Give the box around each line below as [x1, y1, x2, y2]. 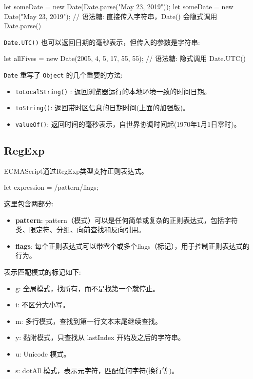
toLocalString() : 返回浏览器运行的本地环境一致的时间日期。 [15, 86, 211, 96]
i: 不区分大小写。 [15, 299, 70, 310]
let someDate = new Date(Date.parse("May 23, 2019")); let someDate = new [4, 1, 234, 11]
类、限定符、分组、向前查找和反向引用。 [15, 224, 145, 235]
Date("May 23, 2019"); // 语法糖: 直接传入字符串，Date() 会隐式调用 [4, 11, 217, 21]
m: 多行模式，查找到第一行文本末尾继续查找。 [15, 316, 162, 326]
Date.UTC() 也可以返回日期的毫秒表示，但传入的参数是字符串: [4, 37, 200, 47]
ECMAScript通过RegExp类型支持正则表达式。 [4, 165, 148, 176]
